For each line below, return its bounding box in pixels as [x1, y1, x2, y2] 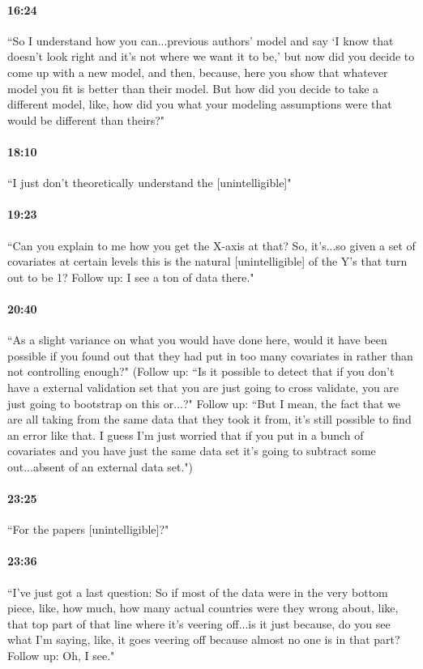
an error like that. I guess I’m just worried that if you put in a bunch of [7, 426, 364, 443]
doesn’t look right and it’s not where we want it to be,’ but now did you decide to [7, 48, 415, 65]
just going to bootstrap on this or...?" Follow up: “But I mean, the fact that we [7, 394, 401, 411]
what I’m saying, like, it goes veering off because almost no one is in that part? [7, 631, 400, 648]
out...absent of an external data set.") [7, 458, 194, 475]
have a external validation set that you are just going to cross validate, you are [7, 378, 399, 395]
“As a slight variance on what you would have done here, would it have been [7, 331, 387, 348]
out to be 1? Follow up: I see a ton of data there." [7, 268, 254, 285]
